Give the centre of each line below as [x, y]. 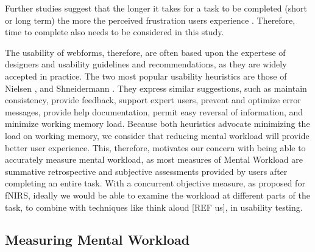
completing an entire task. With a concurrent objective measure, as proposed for [155, 183]
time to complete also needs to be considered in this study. [115, 32]
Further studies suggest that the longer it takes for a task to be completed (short [156, 8]
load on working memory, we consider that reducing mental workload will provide [157, 135]
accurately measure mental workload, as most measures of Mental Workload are [154, 159]
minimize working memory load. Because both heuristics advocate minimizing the [157, 124]
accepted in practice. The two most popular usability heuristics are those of [146, 76]
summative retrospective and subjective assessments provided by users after [146, 171]
